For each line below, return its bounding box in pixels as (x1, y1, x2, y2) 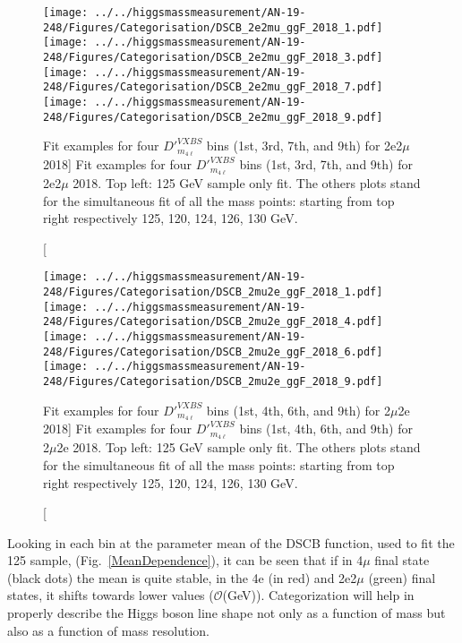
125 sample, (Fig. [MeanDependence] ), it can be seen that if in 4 (7, 551, 364, 570)
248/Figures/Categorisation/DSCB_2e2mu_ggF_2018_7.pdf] (43, 81, 383, 94)
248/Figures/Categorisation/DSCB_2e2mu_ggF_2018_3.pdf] (43, 50, 383, 64)
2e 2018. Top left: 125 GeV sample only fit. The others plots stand (56, 438, 421, 457)
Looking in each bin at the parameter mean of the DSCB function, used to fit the (7, 533, 455, 552)
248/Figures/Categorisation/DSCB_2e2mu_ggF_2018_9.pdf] (43, 110, 383, 124)
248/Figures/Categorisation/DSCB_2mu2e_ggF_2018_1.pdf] (43, 286, 383, 298)
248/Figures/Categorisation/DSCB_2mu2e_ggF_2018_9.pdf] (43, 374, 383, 388)
